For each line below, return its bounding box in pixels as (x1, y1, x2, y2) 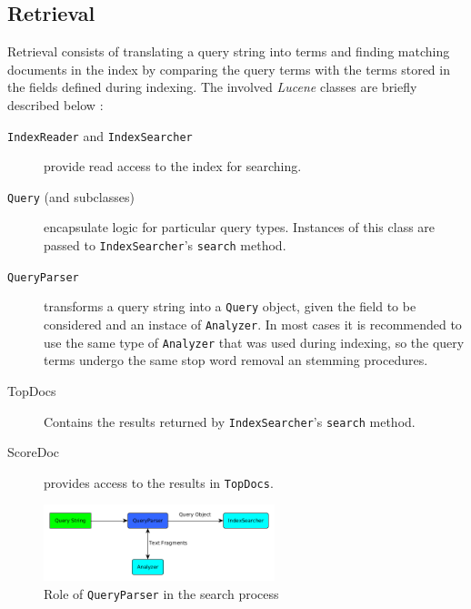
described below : (7, 95, 104, 114)
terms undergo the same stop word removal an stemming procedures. (44, 350, 428, 370)
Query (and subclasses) (7, 187, 135, 206)
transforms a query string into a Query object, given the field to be (44, 297, 416, 316)
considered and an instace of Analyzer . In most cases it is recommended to (44, 315, 462, 334)
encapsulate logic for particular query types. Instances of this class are (44, 218, 436, 237)
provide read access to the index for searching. (44, 157, 302, 176)
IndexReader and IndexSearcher (7, 126, 193, 145)
